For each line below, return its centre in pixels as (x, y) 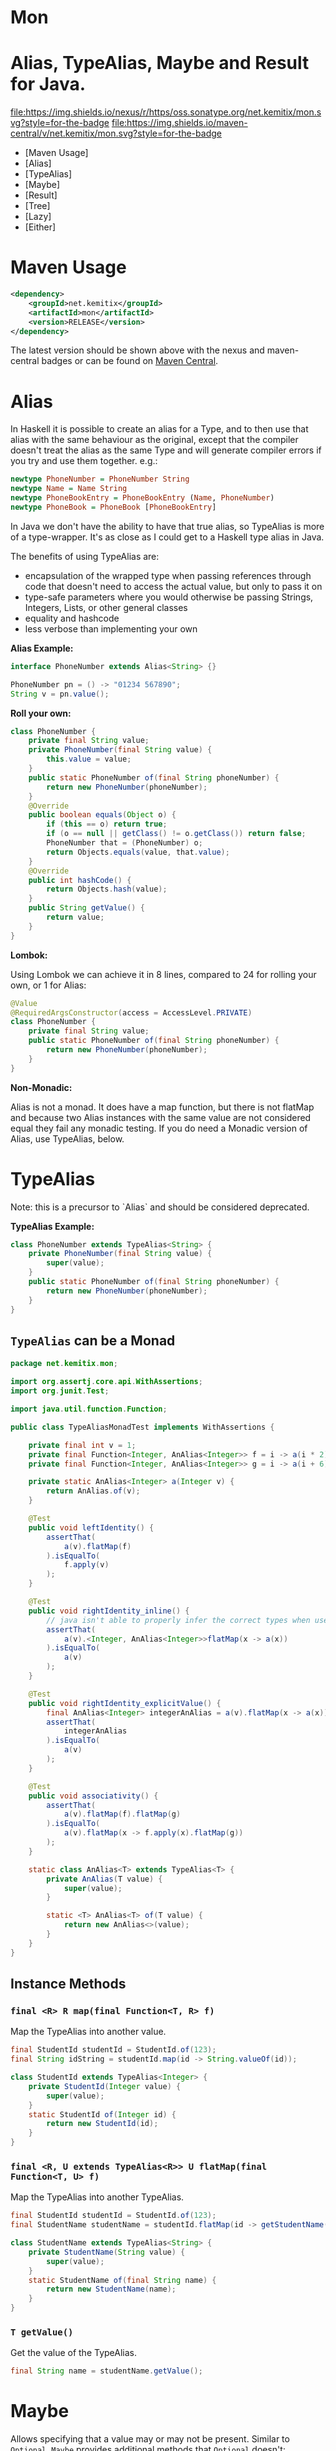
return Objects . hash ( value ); (107, 889)
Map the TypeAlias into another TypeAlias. (97, 2197)
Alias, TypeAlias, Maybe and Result (160, 63)
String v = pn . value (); (60, 694)
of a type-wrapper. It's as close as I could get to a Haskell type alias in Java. (167, 537)
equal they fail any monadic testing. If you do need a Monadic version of (159, 1128)
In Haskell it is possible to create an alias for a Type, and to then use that (159, 429)
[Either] (40, 227)
